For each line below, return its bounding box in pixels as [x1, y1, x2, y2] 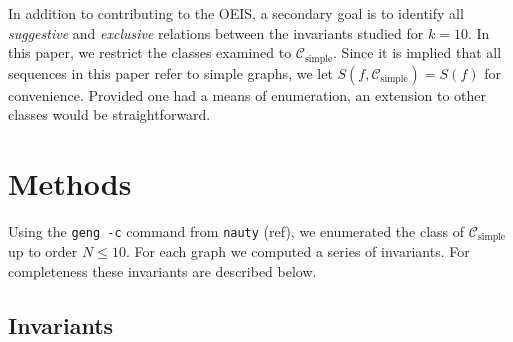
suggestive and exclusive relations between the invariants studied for [8, 22, 424, 43]
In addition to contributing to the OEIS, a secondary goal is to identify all [8, 3, 464, 23]
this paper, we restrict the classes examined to [8, 42, 292, 63]
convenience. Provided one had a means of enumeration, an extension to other [8, 84, 487, 105]
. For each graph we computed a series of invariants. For [125, 241, 470, 262]
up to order [8, 241, 78, 262]
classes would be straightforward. [8, 104, 211, 125]
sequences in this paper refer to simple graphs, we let [8, 62, 333, 83]
